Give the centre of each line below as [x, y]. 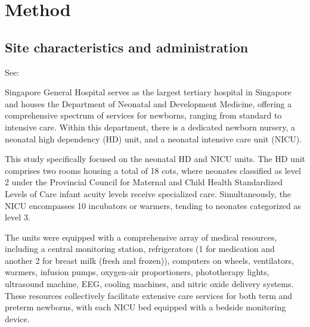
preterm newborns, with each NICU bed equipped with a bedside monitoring [145, 307]
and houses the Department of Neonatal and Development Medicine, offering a [148, 103]
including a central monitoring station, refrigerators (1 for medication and [140, 249]
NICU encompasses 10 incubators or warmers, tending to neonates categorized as [153, 205]
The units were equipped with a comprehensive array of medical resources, [141, 237]
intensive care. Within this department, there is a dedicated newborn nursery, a [150, 127]
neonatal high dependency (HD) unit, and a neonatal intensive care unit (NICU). [154, 138]
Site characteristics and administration [127, 47]
